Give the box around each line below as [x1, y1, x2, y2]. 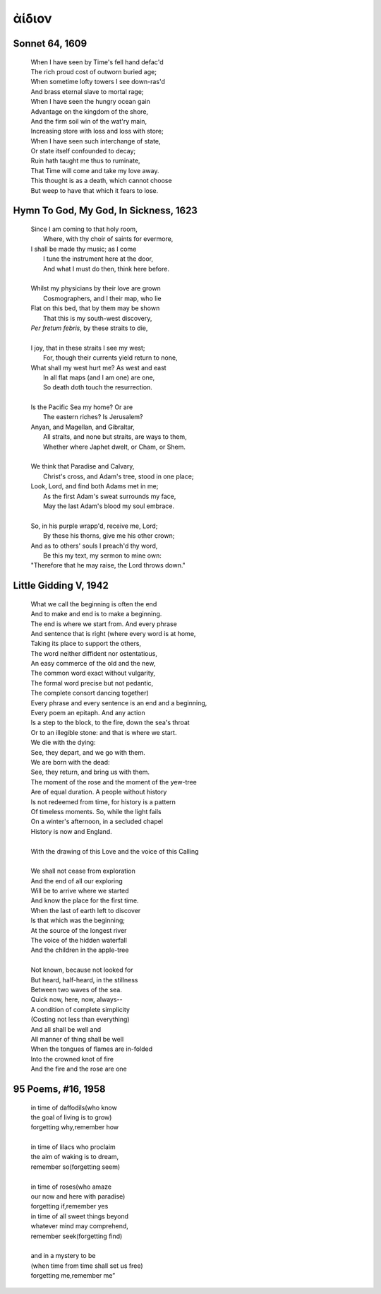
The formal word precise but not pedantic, [30, 678, 154, 687]
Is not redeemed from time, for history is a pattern [30, 797, 176, 806]
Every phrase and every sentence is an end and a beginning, [30, 698, 207, 707]
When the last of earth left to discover [30, 906, 141, 914]
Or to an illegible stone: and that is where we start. [30, 728, 177, 736]
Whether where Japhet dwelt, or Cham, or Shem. [43, 442, 186, 451]
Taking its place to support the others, [30, 640, 141, 648]
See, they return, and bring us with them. [30, 767, 150, 777]
